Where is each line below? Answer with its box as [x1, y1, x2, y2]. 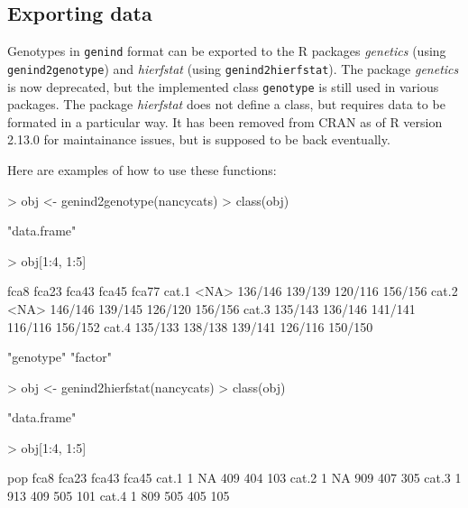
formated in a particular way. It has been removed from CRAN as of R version [7, 112, 443, 131]
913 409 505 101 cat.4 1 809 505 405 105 [7, 486, 230, 505]
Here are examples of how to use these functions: [7, 160, 277, 179]
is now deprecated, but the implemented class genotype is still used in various [7, 77, 439, 96]
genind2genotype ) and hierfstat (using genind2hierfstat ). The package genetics [7, 59, 459, 78]
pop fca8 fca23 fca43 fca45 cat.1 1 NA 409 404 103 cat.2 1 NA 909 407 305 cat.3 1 [7, 468, 462, 487]
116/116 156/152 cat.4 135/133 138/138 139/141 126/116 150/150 [7, 317, 373, 336]
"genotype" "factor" [7, 347, 112, 366]
